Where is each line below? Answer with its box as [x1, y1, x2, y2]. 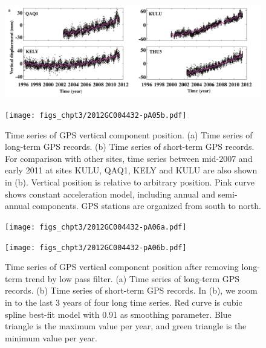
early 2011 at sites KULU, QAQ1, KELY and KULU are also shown [5, 164, 258, 176]
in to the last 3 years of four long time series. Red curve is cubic [5, 295, 242, 308]
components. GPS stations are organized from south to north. [32, 199, 261, 212]
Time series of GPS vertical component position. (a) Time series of [5, 128, 253, 141]
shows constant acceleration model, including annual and [5, 187, 215, 200]
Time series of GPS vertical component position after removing [5, 260, 239, 273]
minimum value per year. [5, 331, 97, 344]
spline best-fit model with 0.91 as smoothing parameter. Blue [5, 308, 232, 320]
